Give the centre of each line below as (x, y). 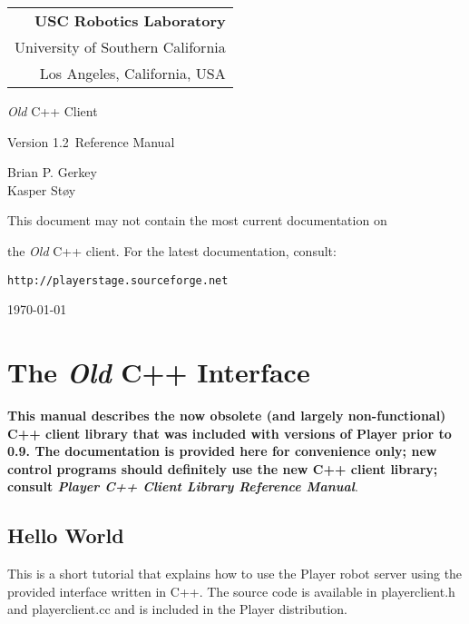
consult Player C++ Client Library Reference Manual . (183, 486)
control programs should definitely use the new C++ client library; (223, 468)
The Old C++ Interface (159, 372)
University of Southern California (120, 47)
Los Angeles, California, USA (132, 73)
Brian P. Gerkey (52, 172)
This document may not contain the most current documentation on (197, 220)
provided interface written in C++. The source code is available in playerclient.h (231, 591)
